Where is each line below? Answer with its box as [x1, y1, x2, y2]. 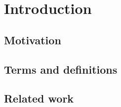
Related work [4, 91, 74, 106]
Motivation [4, 32, 61, 47]
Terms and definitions [4, 61, 118, 77]
